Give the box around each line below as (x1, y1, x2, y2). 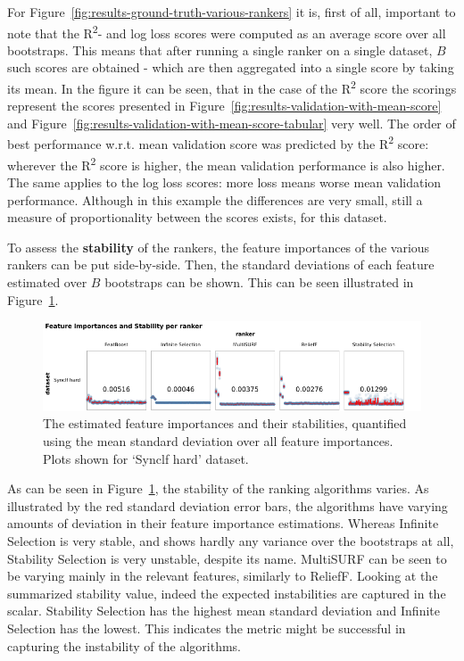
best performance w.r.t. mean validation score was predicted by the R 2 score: (7, 132, 429, 153)
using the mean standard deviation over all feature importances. (43, 432, 394, 450)
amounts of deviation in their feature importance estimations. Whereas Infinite (7, 514, 439, 533)
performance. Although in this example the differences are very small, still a (7, 190, 423, 209)
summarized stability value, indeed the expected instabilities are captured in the (7, 583, 446, 602)
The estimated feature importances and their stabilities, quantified (43, 414, 407, 433)
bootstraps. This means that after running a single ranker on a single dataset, (7, 40, 433, 59)
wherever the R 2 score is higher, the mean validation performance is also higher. (7, 153, 445, 174)
